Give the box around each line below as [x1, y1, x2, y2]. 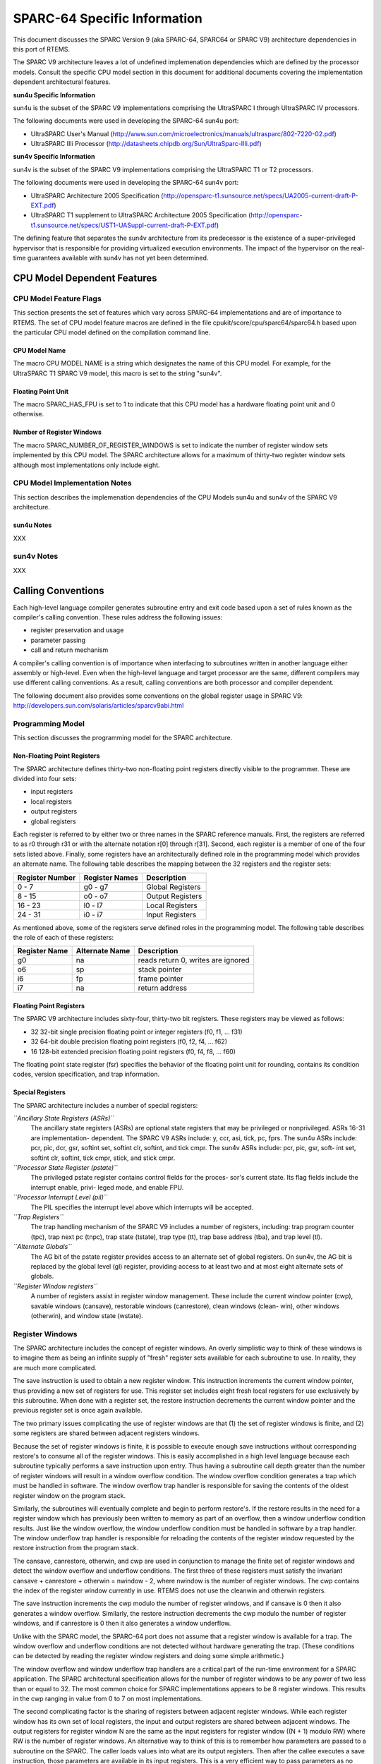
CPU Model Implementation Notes [13, 478, 132, 488]
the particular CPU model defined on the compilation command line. [13, 328, 211, 337]
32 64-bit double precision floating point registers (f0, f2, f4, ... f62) [30, 1037, 228, 1046]
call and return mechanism [30, 646, 109, 654]
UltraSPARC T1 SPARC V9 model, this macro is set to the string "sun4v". [13, 369, 222, 377]
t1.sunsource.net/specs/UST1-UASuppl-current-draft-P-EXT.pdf [30, 221, 217, 229]
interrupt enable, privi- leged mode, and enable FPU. [30, 1183, 184, 1192]
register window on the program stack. [13, 1491, 126, 1499]
